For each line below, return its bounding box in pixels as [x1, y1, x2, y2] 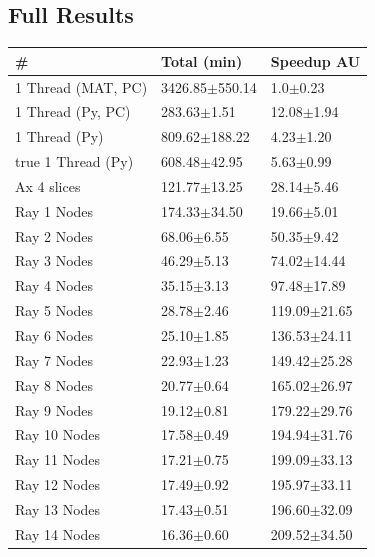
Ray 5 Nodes [15, 300, 94, 321]
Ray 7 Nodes [15, 349, 94, 370]
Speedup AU [270, 50, 361, 71]
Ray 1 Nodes [15, 200, 94, 221]
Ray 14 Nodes [15, 523, 101, 544]
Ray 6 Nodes [15, 324, 94, 345]
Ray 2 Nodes [15, 225, 94, 246]
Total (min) [161, 50, 243, 71]
